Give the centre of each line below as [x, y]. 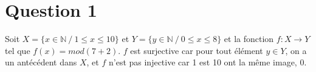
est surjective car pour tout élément [197, 50]
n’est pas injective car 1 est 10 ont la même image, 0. [208, 62]
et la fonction [249, 39]
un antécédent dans [41, 62]
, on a [296, 50]
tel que [18, 50]
